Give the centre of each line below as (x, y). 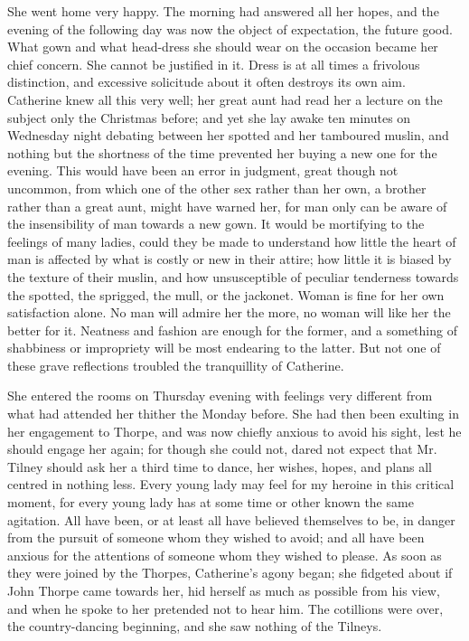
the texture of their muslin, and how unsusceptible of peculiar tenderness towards (233, 276)
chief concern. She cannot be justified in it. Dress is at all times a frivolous (214, 64)
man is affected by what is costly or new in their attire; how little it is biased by (230, 259)
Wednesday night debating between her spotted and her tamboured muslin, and (228, 135)
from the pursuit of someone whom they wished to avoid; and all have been (216, 537)
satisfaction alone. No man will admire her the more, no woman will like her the (229, 312)
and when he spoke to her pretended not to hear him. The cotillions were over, (225, 608)
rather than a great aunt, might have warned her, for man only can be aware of (227, 206)
